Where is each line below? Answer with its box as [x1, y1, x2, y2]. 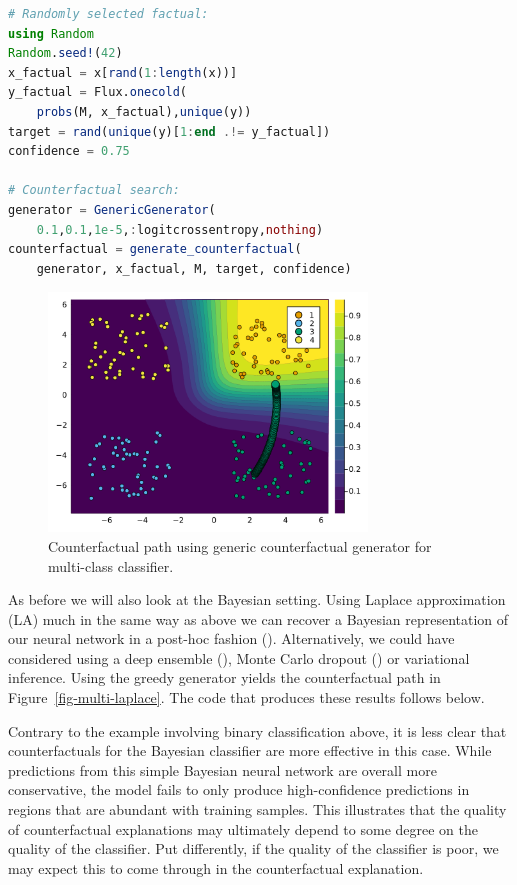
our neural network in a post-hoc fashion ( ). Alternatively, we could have [8, 628, 455, 649]
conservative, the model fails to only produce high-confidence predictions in [8, 779, 470, 800]
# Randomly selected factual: [8, 7, 209, 21]
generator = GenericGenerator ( [8, 202, 216, 217]
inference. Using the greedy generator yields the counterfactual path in [8, 667, 441, 688]
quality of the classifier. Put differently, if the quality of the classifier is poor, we [8, 838, 499, 859]
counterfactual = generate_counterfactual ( [8, 242, 302, 257]
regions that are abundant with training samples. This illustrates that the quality [8, 799, 507, 820]
